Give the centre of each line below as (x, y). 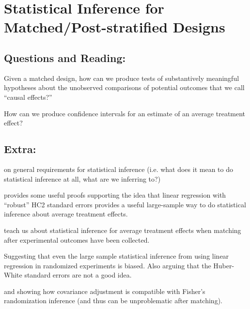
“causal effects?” (28, 97)
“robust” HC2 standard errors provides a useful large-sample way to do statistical (125, 204)
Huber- (224, 265)
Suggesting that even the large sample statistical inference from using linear (117, 256)
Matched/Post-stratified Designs (115, 27)
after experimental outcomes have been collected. (77, 239)
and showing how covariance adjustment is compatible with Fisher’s (105, 291)
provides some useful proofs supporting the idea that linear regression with (115, 195)
